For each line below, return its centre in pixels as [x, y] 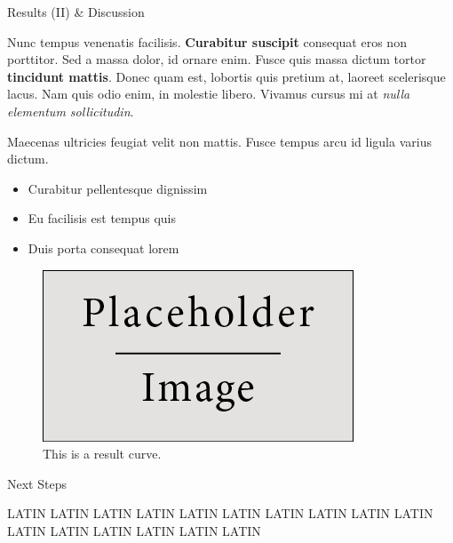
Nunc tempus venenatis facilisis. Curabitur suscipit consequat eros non [207, 41]
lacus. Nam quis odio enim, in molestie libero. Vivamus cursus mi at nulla [209, 94]
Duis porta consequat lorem [103, 248]
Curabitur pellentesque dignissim [118, 188]
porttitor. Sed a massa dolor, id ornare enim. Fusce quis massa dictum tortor [217, 59]
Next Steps [37, 483]
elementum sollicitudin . [71, 111]
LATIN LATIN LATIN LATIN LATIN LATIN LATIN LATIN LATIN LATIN [220, 513]
